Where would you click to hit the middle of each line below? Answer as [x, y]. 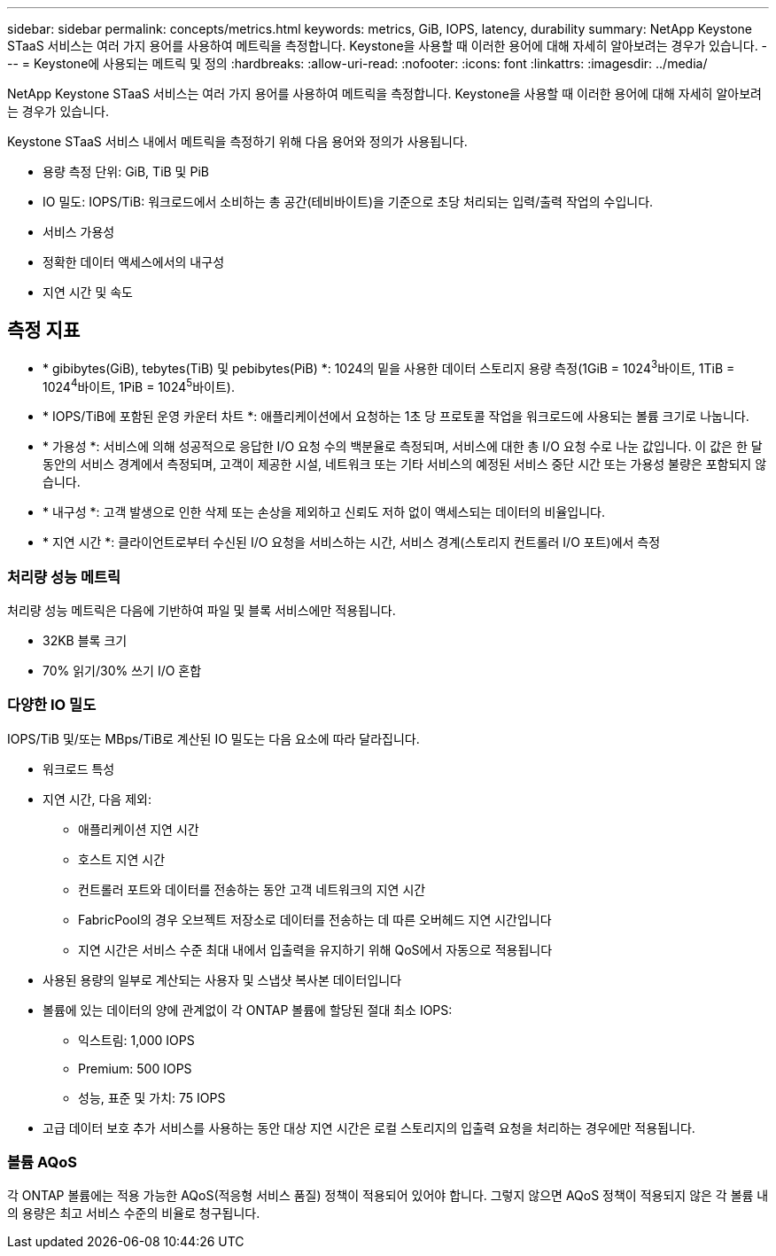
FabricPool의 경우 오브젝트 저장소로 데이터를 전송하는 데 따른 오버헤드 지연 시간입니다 [315, 919]
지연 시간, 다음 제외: [97, 799]
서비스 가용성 [79, 232]
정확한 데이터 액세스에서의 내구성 [134, 262]
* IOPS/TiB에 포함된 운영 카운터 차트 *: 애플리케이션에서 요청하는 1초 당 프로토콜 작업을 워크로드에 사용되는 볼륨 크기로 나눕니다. [396, 417]
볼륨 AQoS [42, 1162]
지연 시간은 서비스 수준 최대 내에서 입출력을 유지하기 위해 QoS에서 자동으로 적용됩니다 [315, 949]
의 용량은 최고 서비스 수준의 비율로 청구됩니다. [134, 1213]
